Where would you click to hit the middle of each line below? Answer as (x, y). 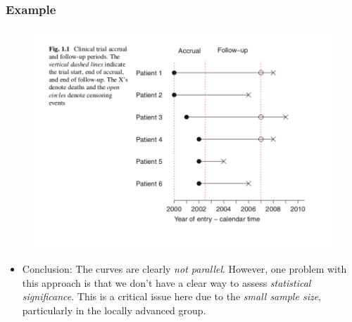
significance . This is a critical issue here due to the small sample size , (172, 296)
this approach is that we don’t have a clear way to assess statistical (166, 282)
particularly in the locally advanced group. (114, 310)
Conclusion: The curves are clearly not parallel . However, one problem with (184, 269)
